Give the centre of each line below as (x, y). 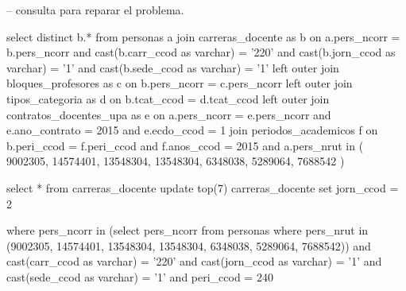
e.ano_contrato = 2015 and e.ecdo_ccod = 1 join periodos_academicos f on (192, 130)
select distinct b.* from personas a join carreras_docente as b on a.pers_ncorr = (203, 36)
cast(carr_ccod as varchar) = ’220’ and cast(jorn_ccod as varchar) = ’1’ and (194, 261)
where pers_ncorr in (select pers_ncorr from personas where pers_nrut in (188, 230)
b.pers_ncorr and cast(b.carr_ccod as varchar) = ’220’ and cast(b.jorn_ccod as (201, 52)
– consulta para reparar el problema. (95, 10)
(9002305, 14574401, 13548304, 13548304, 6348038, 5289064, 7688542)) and (189, 245)
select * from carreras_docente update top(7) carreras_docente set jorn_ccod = (203, 187)
